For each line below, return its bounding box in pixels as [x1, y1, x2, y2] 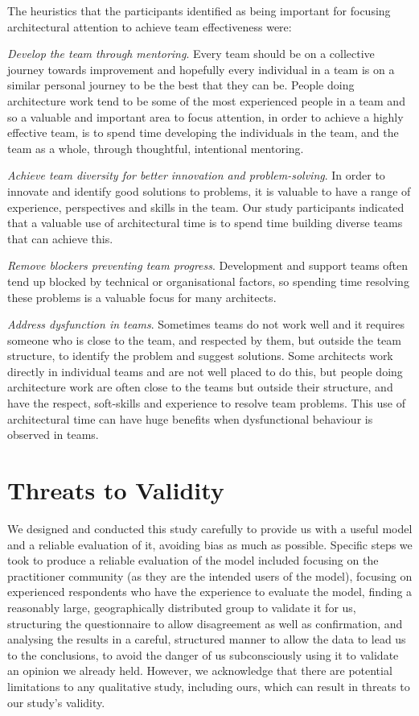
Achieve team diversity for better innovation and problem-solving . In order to [7, 167, 385, 184]
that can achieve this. [7, 230, 113, 246]
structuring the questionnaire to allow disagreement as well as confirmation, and [7, 615, 403, 631]
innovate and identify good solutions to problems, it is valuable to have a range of [7, 182, 411, 199]
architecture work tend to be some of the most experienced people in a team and [7, 92, 405, 109]
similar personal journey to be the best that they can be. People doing [7, 77, 355, 93]
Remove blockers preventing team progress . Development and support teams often [7, 257, 409, 274]
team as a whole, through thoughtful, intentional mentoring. [7, 139, 304, 156]
